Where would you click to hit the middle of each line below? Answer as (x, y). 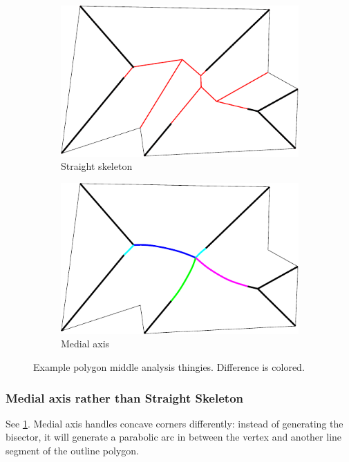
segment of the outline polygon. (72, 451)
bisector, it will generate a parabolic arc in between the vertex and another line (174, 437)
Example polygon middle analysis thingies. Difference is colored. (169, 367)
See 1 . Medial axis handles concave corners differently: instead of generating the (174, 423)
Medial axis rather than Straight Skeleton (125, 397)
